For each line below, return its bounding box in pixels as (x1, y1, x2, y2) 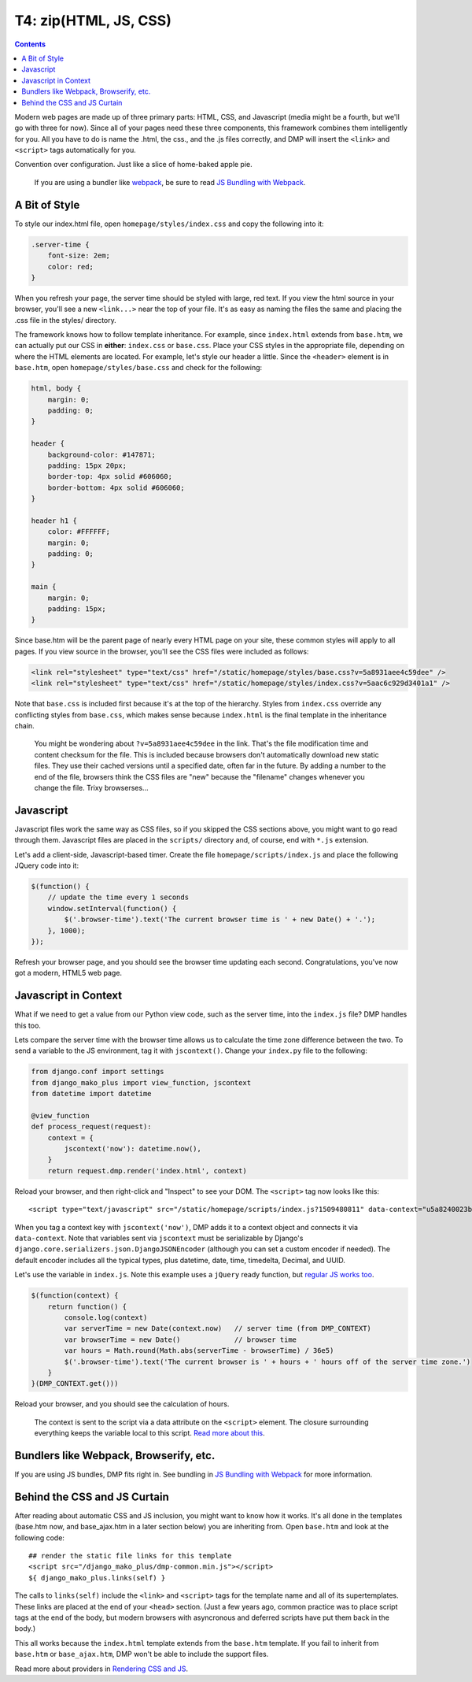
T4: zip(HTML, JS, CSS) (14, 12, 172, 29)
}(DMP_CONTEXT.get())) (31, 1379, 119, 1388)
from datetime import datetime (31, 1089, 153, 1098)
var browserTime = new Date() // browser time (64, 1335, 297, 1344)
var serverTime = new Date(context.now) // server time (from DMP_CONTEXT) (64, 1324, 371, 1333)
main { (31, 583, 57, 591)
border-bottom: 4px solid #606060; (47, 483, 185, 492)
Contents (14, 39, 46, 49)
